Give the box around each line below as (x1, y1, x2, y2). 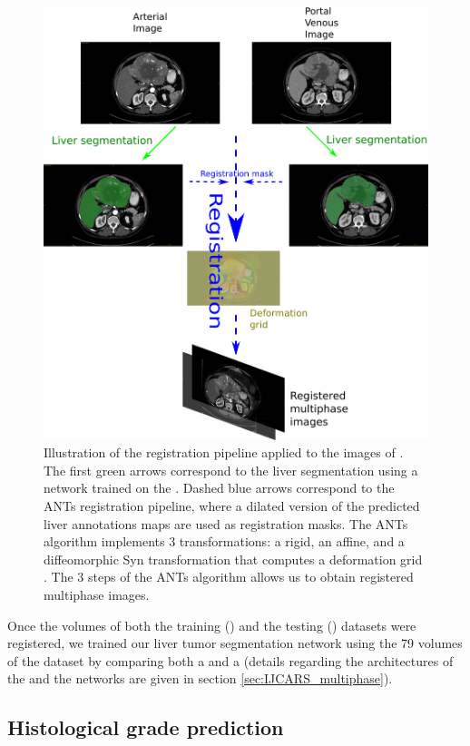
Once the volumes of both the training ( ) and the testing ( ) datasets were (7, 615, 416, 634)
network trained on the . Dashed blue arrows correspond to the (44, 478, 395, 497)
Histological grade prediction (7, 713, 284, 741)
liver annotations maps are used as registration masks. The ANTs (44, 514, 408, 533)
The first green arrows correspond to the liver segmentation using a (44, 460, 418, 479)
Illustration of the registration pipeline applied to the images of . (44, 443, 404, 462)
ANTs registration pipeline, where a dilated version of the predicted (44, 496, 420, 515)
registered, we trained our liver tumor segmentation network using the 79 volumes (7, 633, 463, 653)
